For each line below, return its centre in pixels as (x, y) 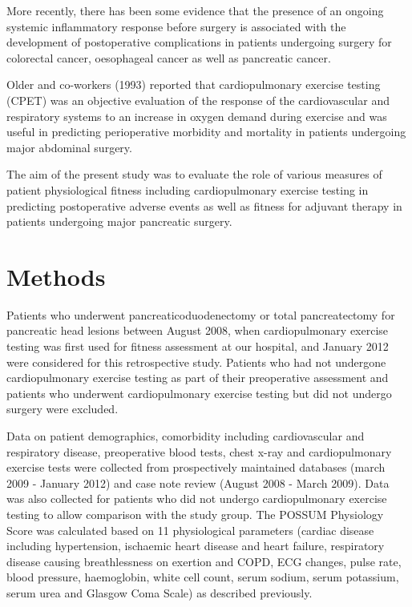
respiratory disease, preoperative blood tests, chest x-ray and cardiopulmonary (199, 451)
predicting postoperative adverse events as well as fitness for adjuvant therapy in (204, 205)
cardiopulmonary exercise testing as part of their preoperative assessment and (198, 378)
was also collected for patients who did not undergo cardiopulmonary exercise (197, 498)
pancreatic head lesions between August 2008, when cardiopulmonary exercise (198, 330)
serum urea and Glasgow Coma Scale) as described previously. (160, 592)
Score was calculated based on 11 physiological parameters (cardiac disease (190, 530)
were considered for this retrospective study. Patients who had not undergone (196, 362)
